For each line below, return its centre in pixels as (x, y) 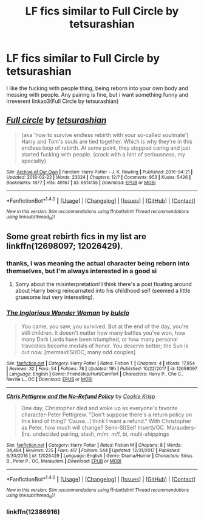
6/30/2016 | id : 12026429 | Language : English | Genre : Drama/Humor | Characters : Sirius (100, 456)
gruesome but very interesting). (55, 297)
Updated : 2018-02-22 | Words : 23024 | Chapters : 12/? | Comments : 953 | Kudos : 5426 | (99, 177)
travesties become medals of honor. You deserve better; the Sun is (105, 346)
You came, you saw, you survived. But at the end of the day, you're (105, 326)
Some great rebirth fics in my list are (76, 236)
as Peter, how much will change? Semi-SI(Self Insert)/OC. (93, 427)
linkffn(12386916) (33, 511)
